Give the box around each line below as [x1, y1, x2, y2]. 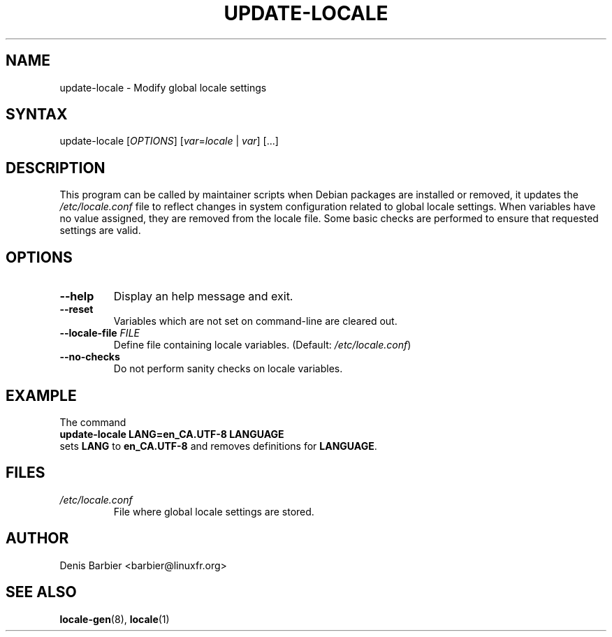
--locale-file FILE [59, 327, 140, 339]
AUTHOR [6, 529, 69, 548]
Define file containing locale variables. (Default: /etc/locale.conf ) [113, 339, 411, 351]
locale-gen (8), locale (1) [59, 613, 170, 625]
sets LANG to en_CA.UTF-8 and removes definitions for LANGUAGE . [59, 439, 377, 452]
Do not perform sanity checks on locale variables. [113, 363, 343, 375]
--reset [59, 303, 94, 316]
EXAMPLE [6, 386, 77, 404]
